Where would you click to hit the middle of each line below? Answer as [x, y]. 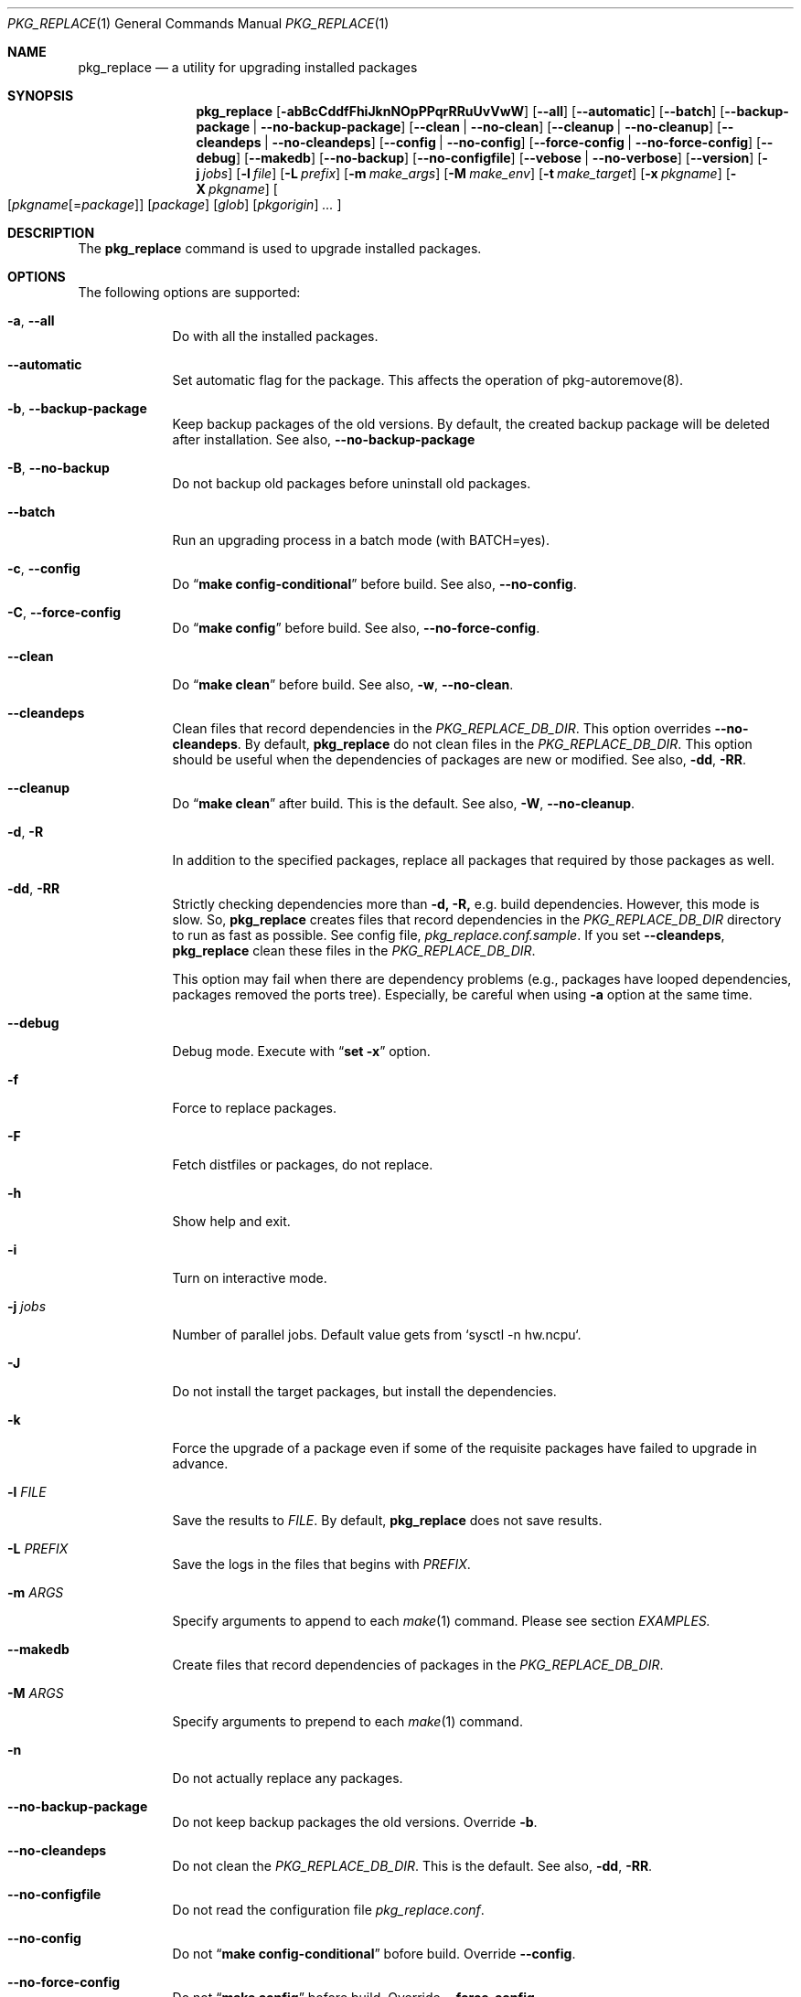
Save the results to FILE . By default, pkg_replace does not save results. [387, 1520]
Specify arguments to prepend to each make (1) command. [347, 1721]
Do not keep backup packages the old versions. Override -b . [355, 1822]
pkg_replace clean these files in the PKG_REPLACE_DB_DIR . [354, 950]
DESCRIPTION [51, 233]
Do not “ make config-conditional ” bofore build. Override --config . [374, 1954]
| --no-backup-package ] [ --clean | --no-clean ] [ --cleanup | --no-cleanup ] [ [487, 127]
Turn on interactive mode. [250, 1278]
